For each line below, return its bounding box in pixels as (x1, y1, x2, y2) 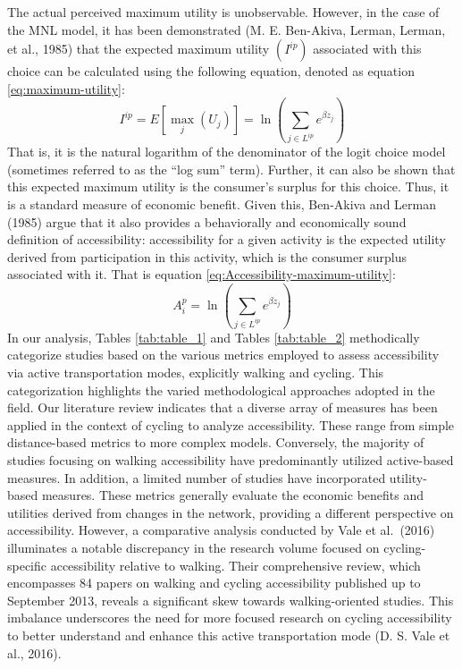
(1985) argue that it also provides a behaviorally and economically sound (7, 212, 407, 231)
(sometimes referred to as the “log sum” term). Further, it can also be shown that (7, 159, 456, 178)
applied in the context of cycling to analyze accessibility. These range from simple (7, 415, 455, 434)
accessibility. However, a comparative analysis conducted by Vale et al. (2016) (7, 521, 435, 539)
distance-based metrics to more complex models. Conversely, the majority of (7, 433, 424, 452)
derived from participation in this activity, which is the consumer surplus (7, 247, 407, 266)
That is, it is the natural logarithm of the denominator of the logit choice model (7, 142, 446, 161)
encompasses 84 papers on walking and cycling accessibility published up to (7, 573, 421, 592)
